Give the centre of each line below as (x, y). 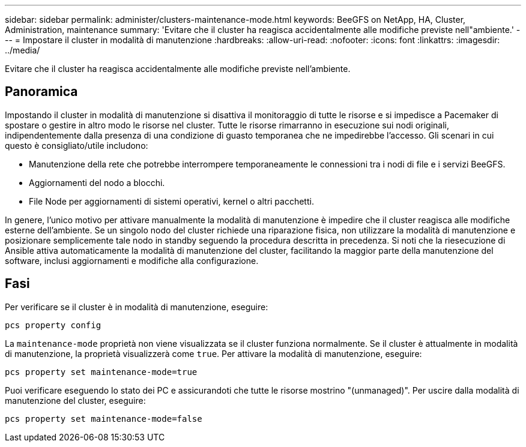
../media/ (23, 50)
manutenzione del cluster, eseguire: (75, 400)
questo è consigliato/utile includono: (77, 145)
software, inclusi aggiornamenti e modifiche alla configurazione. (132, 260)
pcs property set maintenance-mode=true (101, 372)
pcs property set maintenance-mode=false (104, 418)
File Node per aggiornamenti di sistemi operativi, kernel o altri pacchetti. (171, 201)
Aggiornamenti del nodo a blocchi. (97, 182)
